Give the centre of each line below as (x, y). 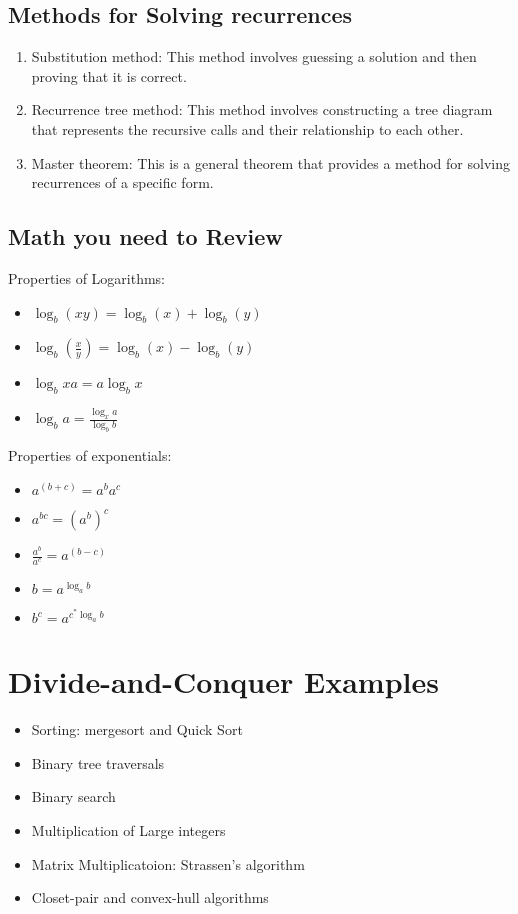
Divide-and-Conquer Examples (223, 681)
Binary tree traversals (98, 762)
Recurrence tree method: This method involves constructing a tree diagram (262, 109)
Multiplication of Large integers (128, 830)
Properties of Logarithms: (87, 277)
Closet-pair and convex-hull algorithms (150, 897)
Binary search (73, 796)
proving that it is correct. (109, 75)
